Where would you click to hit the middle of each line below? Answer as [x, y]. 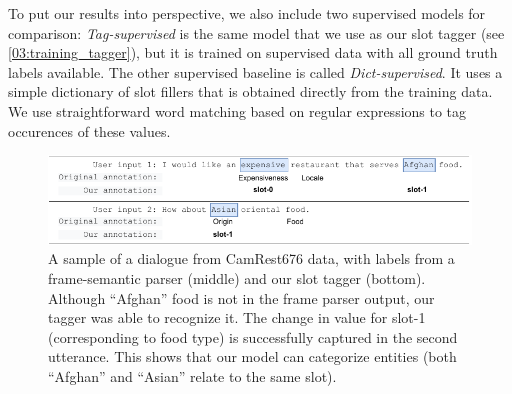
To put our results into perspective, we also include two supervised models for [247, 13]
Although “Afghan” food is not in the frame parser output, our [241, 297]
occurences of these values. [89, 130]
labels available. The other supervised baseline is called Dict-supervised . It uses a [255, 71]
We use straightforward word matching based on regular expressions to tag [237, 110]
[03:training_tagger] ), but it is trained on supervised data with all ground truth [253, 52]
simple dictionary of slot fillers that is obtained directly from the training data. [250, 91]
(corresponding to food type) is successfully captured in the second [253, 336]
